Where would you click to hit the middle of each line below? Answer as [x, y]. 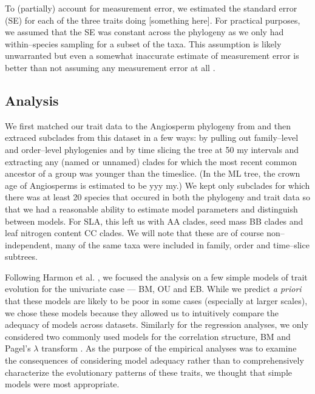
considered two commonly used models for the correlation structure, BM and [148, 336]
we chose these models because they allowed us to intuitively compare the [142, 312]
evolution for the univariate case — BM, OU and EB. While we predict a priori [153, 289]
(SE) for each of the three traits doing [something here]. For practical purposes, [153, 20]
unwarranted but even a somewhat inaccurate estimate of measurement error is [152, 56]
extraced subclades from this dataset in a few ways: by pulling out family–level [152, 138]
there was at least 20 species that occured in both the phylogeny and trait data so [157, 197]
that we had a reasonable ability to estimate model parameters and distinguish [151, 209]
